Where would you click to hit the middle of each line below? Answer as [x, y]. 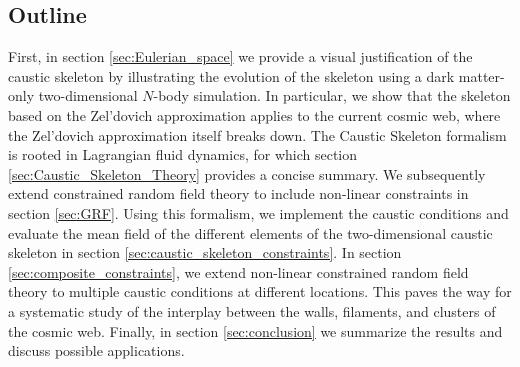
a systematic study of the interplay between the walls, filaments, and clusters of [252, 310]
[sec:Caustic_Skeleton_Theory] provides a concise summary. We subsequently [247, 173]
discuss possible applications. [96, 350]
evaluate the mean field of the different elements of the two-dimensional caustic [250, 232]
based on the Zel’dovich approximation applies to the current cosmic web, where [254, 114]
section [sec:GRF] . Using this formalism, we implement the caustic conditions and [258, 212]
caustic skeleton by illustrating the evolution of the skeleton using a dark [231, 75]
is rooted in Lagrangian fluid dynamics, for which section [183, 154]
